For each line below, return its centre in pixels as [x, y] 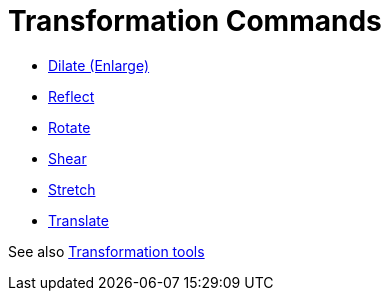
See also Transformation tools [106, 251]
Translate [78, 220]
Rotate [69, 127]
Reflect [71, 96]
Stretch [72, 189]
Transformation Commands [195, 21]
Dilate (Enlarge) [99, 65]
